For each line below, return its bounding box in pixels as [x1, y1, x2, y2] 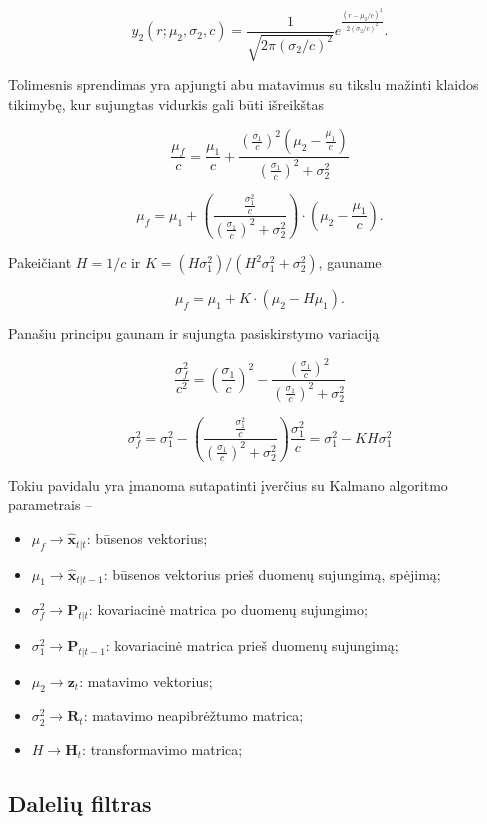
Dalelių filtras [8, 787, 152, 818]
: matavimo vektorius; [79, 670, 213, 691]
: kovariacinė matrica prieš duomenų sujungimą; [105, 634, 399, 655]
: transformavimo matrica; [82, 738, 243, 759]
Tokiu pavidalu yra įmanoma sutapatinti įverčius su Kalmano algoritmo [8, 474, 448, 495]
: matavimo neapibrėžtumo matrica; [83, 705, 304, 726]
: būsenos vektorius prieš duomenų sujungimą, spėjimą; [103, 563, 441, 584]
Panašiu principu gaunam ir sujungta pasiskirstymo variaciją [8, 323, 380, 344]
